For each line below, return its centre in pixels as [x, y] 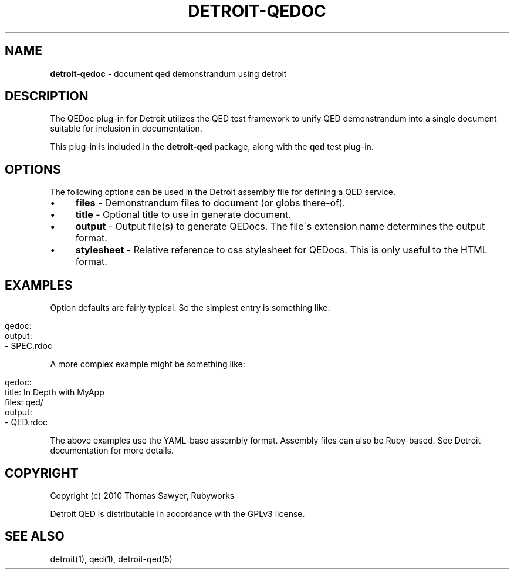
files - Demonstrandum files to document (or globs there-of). [210, 203]
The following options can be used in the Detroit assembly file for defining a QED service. [223, 192]
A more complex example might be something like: [148, 364]
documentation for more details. [112, 451]
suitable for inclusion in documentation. [126, 129]
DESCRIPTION [47, 96]
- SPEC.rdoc [28, 346]
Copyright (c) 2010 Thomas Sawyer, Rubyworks [142, 495]
